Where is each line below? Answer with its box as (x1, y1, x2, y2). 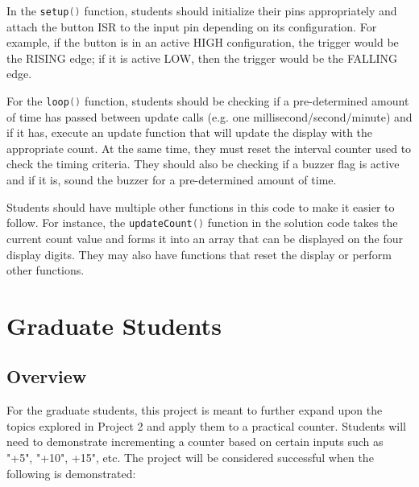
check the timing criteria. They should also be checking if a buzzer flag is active (6, 155, 400, 172)
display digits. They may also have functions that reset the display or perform (6, 246, 392, 262)
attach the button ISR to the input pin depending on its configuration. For (6, 18, 377, 35)
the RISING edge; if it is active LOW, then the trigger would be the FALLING (6, 49, 398, 66)
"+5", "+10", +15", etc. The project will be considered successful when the (6, 449, 374, 466)
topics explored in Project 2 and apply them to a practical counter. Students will (6, 417, 406, 434)
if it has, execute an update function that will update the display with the (6, 124, 373, 141)
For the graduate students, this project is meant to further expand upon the (6, 402, 383, 419)
